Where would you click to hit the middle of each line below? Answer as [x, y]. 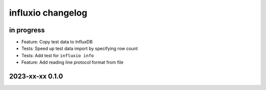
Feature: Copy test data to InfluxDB [57, 42]
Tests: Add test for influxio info [58, 55]
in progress [27, 30]
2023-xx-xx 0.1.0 [36, 77]
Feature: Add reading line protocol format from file [72, 62]
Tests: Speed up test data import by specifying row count [80, 48]
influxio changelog [48, 13]
